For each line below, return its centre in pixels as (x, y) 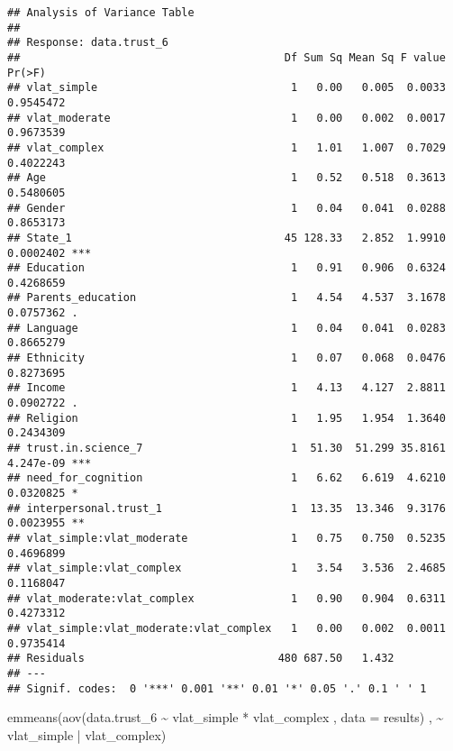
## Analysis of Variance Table (101, 13)
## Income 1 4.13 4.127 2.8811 (226, 388)
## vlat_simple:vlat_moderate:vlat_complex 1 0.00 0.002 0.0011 (226, 628)
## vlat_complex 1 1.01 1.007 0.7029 (226, 147)
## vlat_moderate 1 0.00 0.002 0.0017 (226, 118)
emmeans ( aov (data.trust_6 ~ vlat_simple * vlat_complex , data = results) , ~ (226, 717)
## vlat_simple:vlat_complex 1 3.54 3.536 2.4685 (226, 568)
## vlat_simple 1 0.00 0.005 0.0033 (226, 88)
